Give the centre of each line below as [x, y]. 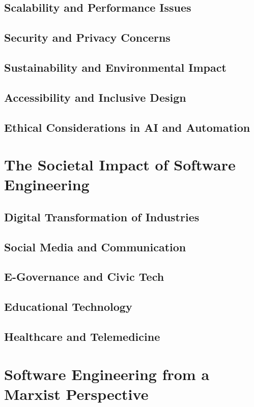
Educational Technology [68, 307]
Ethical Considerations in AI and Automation [127, 127]
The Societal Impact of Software [120, 165]
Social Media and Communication [95, 246]
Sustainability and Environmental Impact [115, 67]
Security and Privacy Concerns [87, 37]
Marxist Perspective [76, 394]
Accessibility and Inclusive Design [95, 97]
